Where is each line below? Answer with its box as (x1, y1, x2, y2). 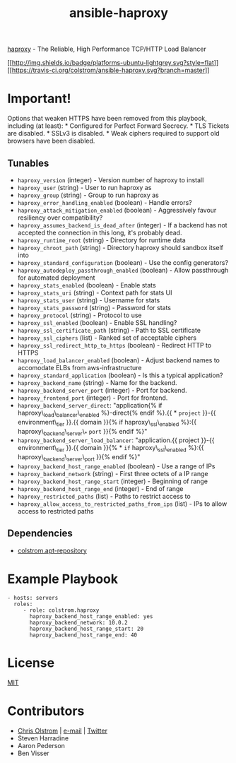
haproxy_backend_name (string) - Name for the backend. (17, 378, 178, 386)
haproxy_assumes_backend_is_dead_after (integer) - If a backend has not (17, 220, 228, 229)
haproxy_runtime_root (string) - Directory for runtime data (17, 235, 186, 244)
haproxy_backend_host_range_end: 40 (29, 631, 138, 639)
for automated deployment (17, 273, 95, 282)
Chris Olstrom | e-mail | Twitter (17, 726, 108, 735)
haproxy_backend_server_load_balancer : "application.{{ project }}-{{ (17, 436, 215, 444)
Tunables (7, 157, 49, 169)
